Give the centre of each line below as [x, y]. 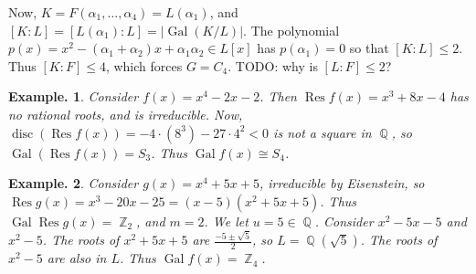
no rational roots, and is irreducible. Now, [126, 114]
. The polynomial [291, 30]
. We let [226, 221]
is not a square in [323, 132]
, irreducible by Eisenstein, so [342, 183]
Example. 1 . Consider [74, 96]
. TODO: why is [273, 65]
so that [369, 48]
